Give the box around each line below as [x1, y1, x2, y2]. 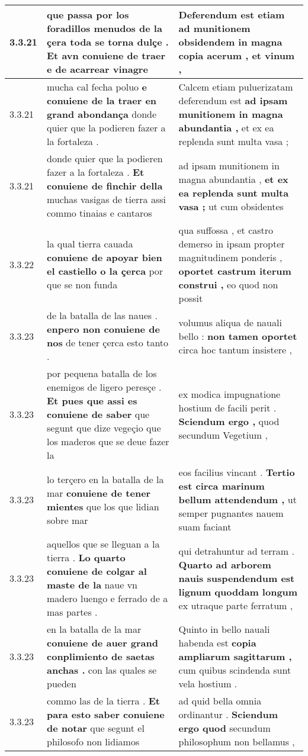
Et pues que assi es [47, 394, 137, 407]
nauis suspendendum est [178, 571, 295, 585]
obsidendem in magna [178, 35, 283, 49]
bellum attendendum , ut [178, 493, 297, 506]
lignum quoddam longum [178, 584, 298, 599]
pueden [47, 677, 76, 690]
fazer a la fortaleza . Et [47, 165, 145, 179]
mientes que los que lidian [47, 499, 159, 513]
